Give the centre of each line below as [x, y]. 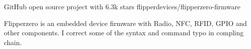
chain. [13, 42]
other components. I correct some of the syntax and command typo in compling [124, 33]
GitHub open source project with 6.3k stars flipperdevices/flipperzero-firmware [122, 6]
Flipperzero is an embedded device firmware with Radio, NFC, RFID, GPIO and [125, 23]
